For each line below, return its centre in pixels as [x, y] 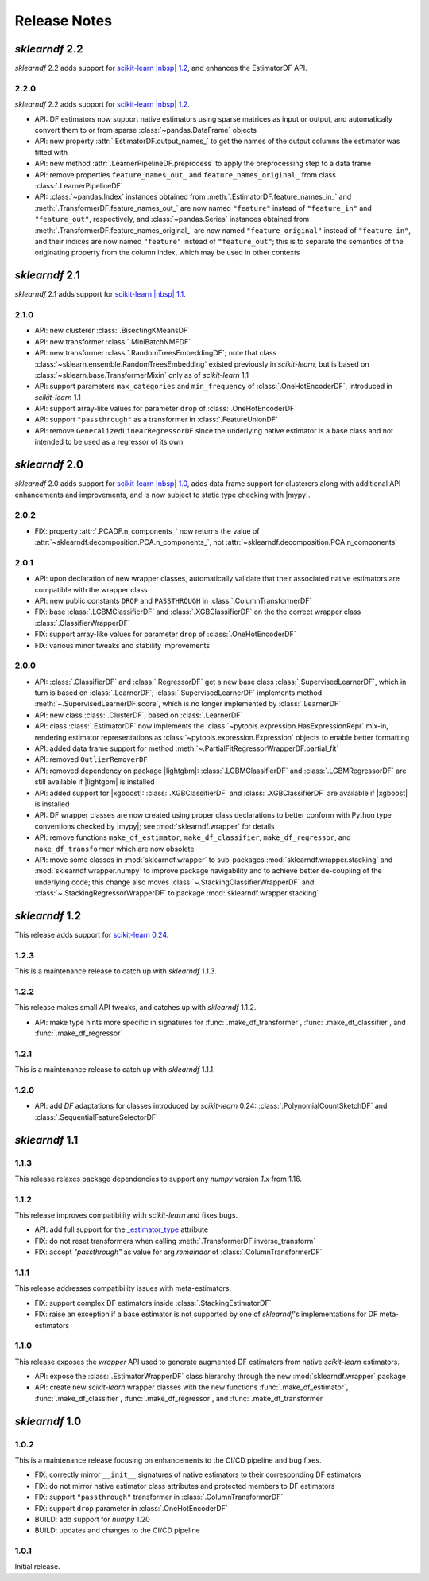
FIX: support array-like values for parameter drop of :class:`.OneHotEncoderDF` [166, 634]
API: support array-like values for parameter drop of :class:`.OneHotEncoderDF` [166, 409]
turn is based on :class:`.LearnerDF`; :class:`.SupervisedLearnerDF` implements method [178, 693]
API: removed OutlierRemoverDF [91, 759]
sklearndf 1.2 [48, 916]
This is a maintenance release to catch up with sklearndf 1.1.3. [116, 971]
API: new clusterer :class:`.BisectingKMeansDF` [112, 331]
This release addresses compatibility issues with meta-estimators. [123, 1288]
